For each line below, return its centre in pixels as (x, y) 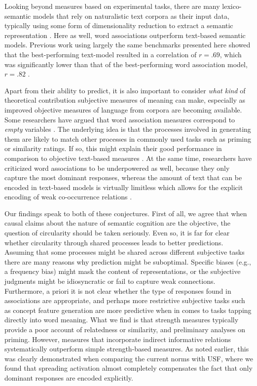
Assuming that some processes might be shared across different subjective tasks (125, 252)
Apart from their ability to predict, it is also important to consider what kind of (125, 90)
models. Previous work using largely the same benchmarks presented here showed (128, 45)
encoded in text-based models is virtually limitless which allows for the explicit (124, 187)
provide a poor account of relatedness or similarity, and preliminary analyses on (125, 329)
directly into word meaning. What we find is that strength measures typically (122, 320)
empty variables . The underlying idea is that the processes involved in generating (128, 129)
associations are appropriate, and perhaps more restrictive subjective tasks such (125, 300)
